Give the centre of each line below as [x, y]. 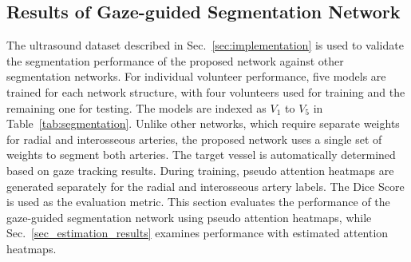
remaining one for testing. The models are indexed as [136, 107]
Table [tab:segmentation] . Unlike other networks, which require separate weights [203, 123]
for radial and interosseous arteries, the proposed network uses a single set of [194, 139]
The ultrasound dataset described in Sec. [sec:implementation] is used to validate [205, 45]
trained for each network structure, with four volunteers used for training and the [206, 91]
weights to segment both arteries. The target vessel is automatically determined [201, 155]
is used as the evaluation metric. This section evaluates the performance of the [198, 202]
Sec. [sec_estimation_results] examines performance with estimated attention [198, 233]
